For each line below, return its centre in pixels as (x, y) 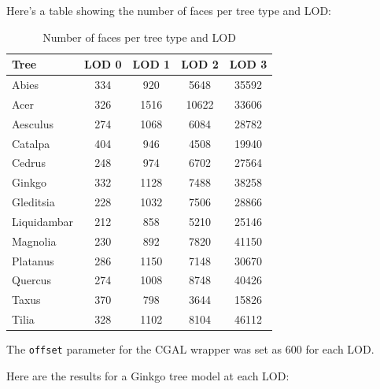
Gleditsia (33, 202)
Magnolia (34, 241)
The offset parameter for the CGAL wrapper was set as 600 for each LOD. (190, 349)
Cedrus (29, 163)
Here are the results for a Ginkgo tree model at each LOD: (148, 375)
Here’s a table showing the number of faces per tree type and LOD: (169, 10)
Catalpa (31, 143)
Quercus (31, 280)
